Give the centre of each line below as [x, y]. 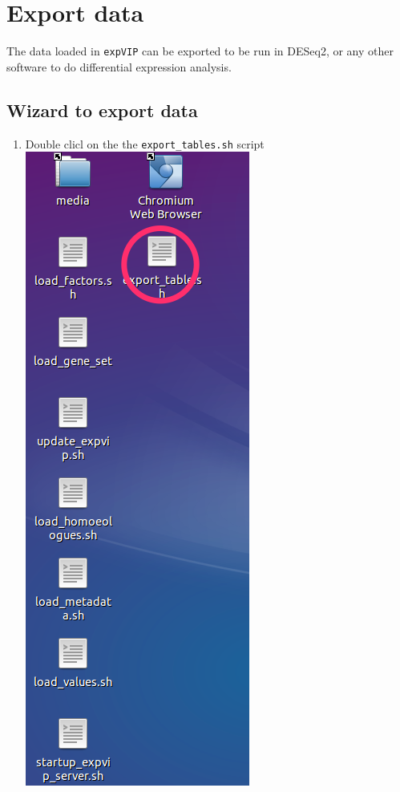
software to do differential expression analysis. [119, 66]
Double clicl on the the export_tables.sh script [145, 143]
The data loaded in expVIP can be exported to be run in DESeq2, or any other [200, 51]
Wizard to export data [102, 110]
